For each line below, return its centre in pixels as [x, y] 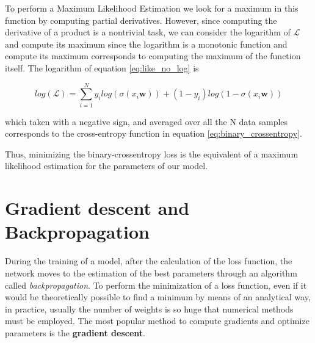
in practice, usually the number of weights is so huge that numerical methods [149, 309]
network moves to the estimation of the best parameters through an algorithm [151, 273]
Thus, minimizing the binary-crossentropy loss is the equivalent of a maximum [152, 153]
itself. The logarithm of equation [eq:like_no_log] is [102, 67]
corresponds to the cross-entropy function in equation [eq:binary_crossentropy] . [154, 133]
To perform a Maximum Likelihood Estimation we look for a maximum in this [152, 8]
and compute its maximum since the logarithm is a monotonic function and [146, 44]
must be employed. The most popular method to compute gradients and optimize [157, 321]
